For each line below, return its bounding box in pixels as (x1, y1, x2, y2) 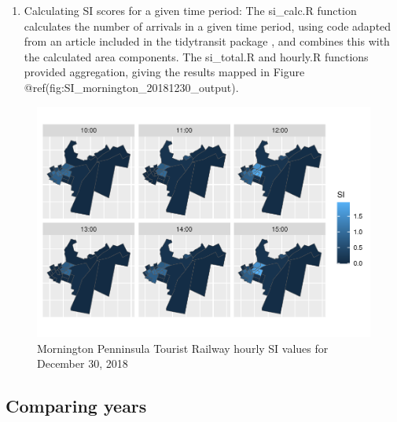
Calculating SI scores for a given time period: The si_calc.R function (24, 2, 357, 18)
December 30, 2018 (37, 355, 128, 372)
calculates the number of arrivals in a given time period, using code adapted (24, 17, 391, 34)
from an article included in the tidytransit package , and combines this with (24, 33, 390, 50)
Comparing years (6, 394, 147, 418)
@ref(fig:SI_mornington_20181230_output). (24, 79, 239, 95)
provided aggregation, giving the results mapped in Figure (24, 64, 305, 80)
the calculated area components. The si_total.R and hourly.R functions (24, 48, 369, 64)
